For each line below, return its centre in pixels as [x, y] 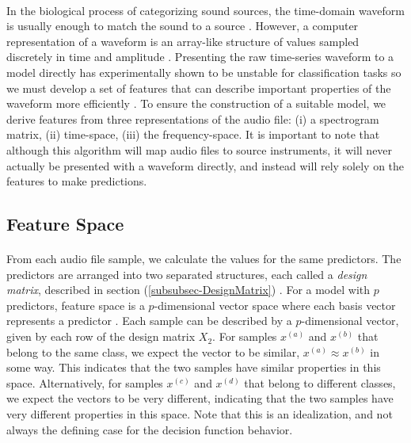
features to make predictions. [77, 181]
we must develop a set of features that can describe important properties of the [199, 88]
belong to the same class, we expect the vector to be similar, [153, 351]
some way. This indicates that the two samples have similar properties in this [194, 367]
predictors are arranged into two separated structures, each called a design [187, 274]
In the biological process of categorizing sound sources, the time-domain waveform [205, 10]
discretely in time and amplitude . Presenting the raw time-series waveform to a [200, 57]
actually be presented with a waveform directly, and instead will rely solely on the [205, 165]
